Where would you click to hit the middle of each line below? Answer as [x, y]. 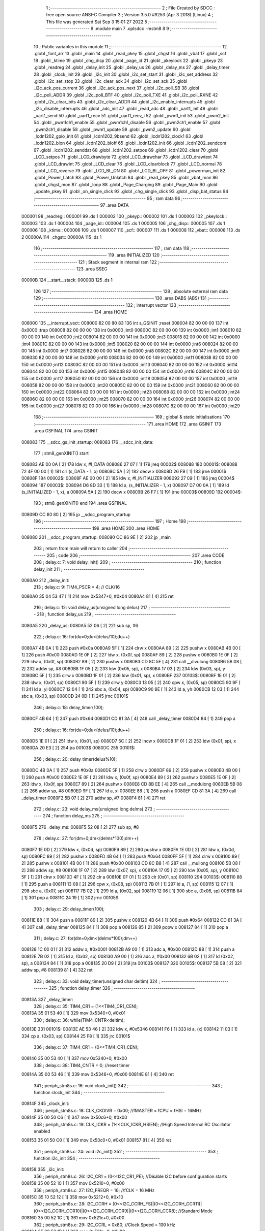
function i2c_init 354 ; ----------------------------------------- [97, 1158]
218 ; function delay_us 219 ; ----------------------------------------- [106, 614]
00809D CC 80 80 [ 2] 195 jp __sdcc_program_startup [76, 514]
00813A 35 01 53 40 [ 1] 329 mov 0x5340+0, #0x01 [73, 1013]
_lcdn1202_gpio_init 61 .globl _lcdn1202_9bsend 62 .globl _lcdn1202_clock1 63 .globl [119, 136]
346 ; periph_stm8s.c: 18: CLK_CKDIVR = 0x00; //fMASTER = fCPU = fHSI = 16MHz [118, 1110]
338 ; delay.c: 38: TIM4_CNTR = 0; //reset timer [82, 1065]
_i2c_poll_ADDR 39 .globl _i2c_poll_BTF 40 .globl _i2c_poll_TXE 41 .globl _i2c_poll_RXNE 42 [126, 95]
